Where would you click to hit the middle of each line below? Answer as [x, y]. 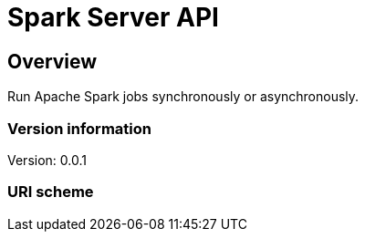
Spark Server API [113, 17]
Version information [79, 128]
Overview [52, 61]
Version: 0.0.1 [47, 160]
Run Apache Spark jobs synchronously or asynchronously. [183, 97]
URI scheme [51, 192]
